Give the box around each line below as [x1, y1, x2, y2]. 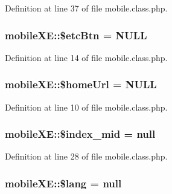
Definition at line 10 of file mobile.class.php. [5, 100, 168, 113]
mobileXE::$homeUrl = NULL [5, 77, 157, 92]
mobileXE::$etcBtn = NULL [5, 27, 147, 42]
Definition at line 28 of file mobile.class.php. [5, 150, 168, 163]
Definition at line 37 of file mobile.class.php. [5, 2, 168, 14]
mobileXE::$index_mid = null [5, 126, 156, 141]
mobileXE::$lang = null [5, 175, 122, 190]
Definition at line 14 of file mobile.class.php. [5, 51, 168, 63]
